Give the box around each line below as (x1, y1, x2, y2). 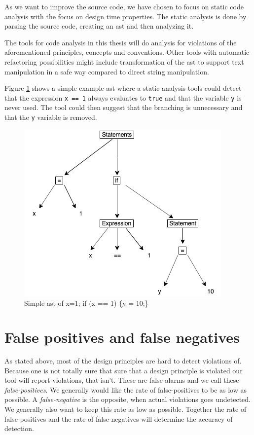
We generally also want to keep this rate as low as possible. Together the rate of (4, 403, 247, 414)
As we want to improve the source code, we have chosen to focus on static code (4, 1, 244, 11)
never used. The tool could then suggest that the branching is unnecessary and (4, 102, 243, 112)
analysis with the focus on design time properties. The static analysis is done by (4, 11, 247, 21)
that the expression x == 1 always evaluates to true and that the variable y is (4, 92, 242, 103)
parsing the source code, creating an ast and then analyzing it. (4, 21, 194, 31)
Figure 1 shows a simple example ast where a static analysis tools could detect (4, 83, 242, 93)
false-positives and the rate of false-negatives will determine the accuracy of (4, 413, 233, 424)
